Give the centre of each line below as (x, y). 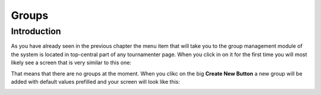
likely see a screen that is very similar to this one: (71, 63)
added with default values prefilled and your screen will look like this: (96, 81)
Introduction (36, 31)
